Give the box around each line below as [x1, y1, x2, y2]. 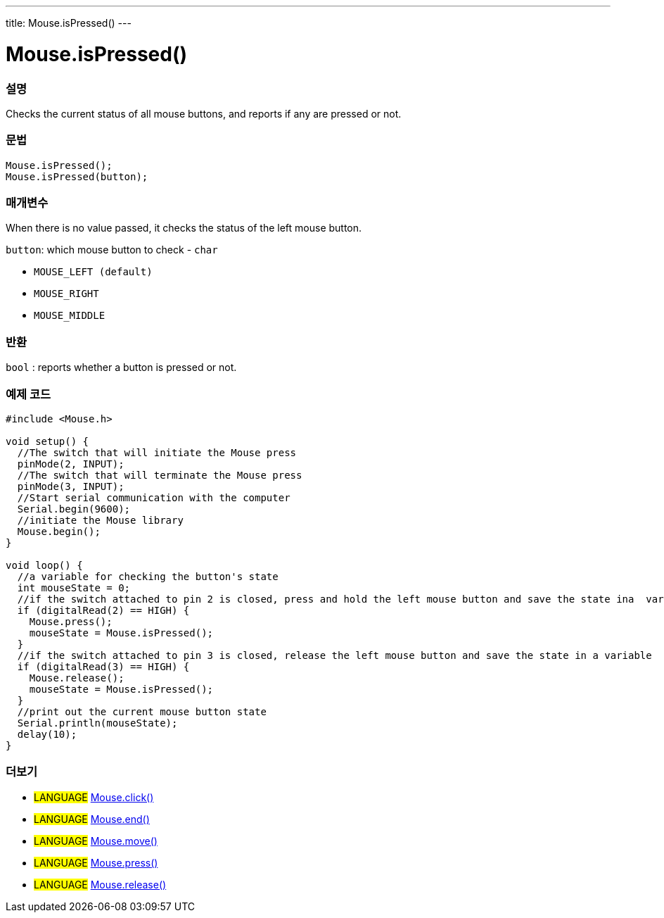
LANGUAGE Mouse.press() [34, 856, 158, 869]
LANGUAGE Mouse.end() [34, 812, 150, 825]
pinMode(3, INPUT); [17, 480, 124, 492]
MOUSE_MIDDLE [34, 310, 106, 322]
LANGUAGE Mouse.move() [34, 834, 158, 847]
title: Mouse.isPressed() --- [6, 17, 132, 29]
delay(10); [17, 728, 77, 740]
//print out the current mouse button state [17, 705, 267, 717]
